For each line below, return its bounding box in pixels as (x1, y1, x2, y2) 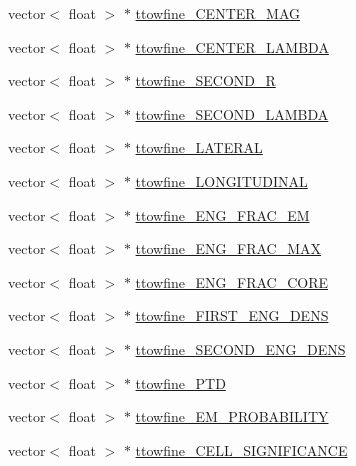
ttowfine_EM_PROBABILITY (135, 406, 329, 427)
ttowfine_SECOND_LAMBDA (135, 103, 329, 124)
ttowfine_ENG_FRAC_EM (135, 204, 310, 225)
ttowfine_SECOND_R (135, 70, 276, 91)
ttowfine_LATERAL (135, 137, 263, 158)
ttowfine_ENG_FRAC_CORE (135, 271, 329, 292)
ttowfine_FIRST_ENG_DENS (135, 305, 329, 326)
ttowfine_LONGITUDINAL (135, 170, 308, 191)
